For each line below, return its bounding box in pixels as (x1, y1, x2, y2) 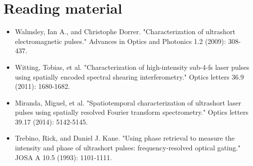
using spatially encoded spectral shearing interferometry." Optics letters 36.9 (15, 71, 244, 82)
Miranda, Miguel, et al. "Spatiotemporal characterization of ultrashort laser (15, 97, 241, 107)
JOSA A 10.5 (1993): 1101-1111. (15, 152, 112, 162)
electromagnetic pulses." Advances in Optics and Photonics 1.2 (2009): (15, 36, 226, 46)
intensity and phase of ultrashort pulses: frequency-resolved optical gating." (15, 143, 241, 153)
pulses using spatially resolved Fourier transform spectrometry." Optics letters (15, 107, 249, 117)
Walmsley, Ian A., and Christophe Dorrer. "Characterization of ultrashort (15, 26, 235, 37)
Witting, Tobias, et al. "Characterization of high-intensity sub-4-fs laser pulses (15, 62, 250, 72)
